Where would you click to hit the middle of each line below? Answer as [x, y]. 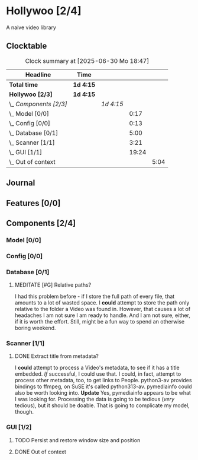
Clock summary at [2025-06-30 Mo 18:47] [87, 61]
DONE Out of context [40, 452]
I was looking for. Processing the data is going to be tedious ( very [95, 399]
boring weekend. [35, 328]
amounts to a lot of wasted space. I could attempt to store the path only [102, 303]
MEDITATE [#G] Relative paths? [53, 285]
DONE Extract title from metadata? [56, 356]
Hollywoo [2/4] [44, 11]
